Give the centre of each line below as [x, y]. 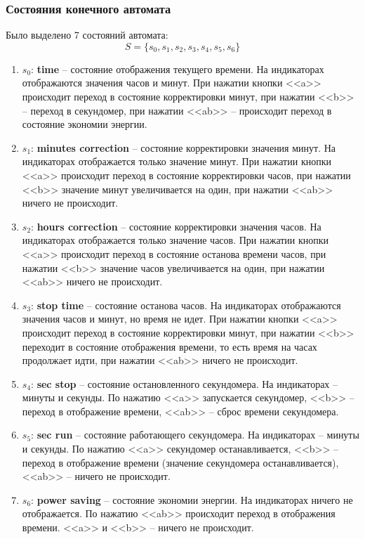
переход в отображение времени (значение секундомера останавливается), [180, 462]
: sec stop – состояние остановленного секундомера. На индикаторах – [185, 383]
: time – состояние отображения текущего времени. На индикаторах [178, 69]
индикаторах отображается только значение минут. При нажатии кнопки [177, 161]
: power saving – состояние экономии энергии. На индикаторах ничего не [192, 499]
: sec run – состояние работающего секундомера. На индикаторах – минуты [195, 435]
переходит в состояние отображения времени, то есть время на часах [170, 346]
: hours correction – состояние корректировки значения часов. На [176, 226]
